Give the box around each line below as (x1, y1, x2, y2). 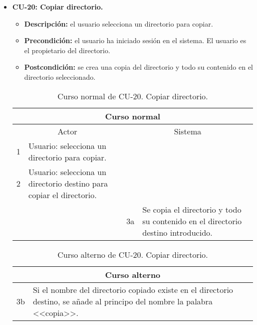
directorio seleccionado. (24, 71, 96, 82)
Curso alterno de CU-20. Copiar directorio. (57, 248, 208, 260)
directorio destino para (28, 177, 108, 189)
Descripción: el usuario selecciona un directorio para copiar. (24, 18, 213, 29)
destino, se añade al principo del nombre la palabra (33, 295, 213, 307)
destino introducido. (142, 226, 212, 238)
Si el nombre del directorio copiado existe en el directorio (33, 283, 233, 295)
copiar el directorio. (28, 189, 97, 201)
